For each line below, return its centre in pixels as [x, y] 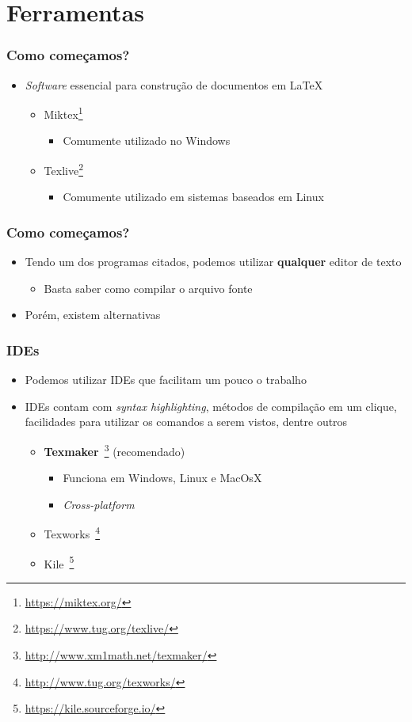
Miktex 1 [63, 113]
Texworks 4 [72, 532]
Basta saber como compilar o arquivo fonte [148, 288]
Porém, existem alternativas [93, 315]
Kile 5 [59, 562]
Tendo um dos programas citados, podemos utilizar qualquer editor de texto [213, 262]
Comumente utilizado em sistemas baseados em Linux [193, 197]
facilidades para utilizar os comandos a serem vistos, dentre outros [186, 422]
